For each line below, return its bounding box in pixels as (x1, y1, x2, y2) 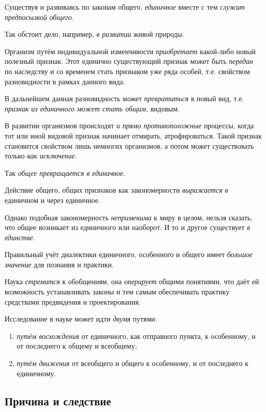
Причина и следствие (5, 393, 112, 408)
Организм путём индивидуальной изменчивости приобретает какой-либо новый (5, 45, 256, 56)
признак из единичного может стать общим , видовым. (5, 103, 180, 113)
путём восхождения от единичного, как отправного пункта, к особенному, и (16, 330, 256, 341)
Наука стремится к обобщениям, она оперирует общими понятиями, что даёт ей (5, 276, 259, 287)
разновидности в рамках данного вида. (5, 76, 125, 86)
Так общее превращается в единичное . (5, 167, 125, 178)
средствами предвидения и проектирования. (5, 296, 141, 307)
